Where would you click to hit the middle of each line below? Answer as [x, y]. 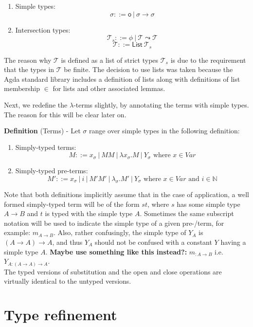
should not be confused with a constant [153, 242]
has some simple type [208, 204]
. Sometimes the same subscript [187, 213]
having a [233, 242]
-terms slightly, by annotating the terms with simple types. [161, 105]
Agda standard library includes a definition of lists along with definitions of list [122, 79]
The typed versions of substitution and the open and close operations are [113, 271]
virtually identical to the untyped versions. [68, 281]
